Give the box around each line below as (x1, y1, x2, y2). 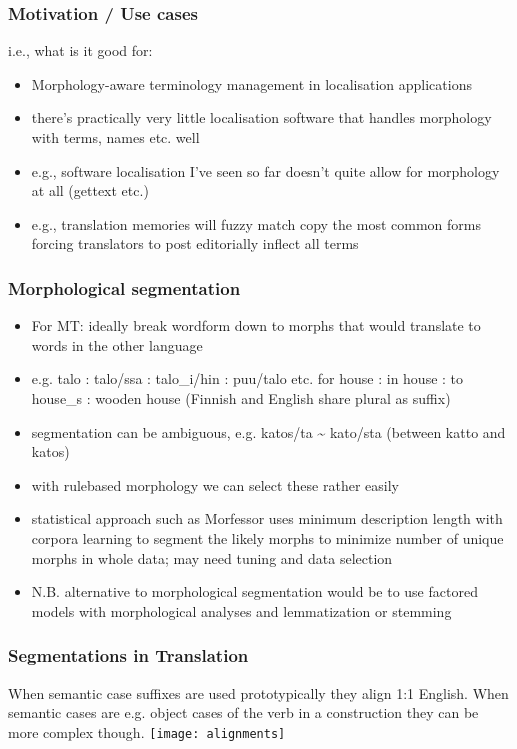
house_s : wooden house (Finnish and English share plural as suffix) (31, 387, 451, 408)
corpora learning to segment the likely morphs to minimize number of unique (31, 527, 504, 548)
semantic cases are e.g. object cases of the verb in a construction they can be (8, 702, 479, 723)
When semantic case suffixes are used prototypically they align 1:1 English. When (8, 682, 509, 703)
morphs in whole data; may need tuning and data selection (31, 547, 393, 568)
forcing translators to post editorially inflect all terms (31, 233, 359, 254)
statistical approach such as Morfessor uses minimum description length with (31, 508, 503, 529)
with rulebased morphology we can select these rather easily (31, 474, 399, 495)
